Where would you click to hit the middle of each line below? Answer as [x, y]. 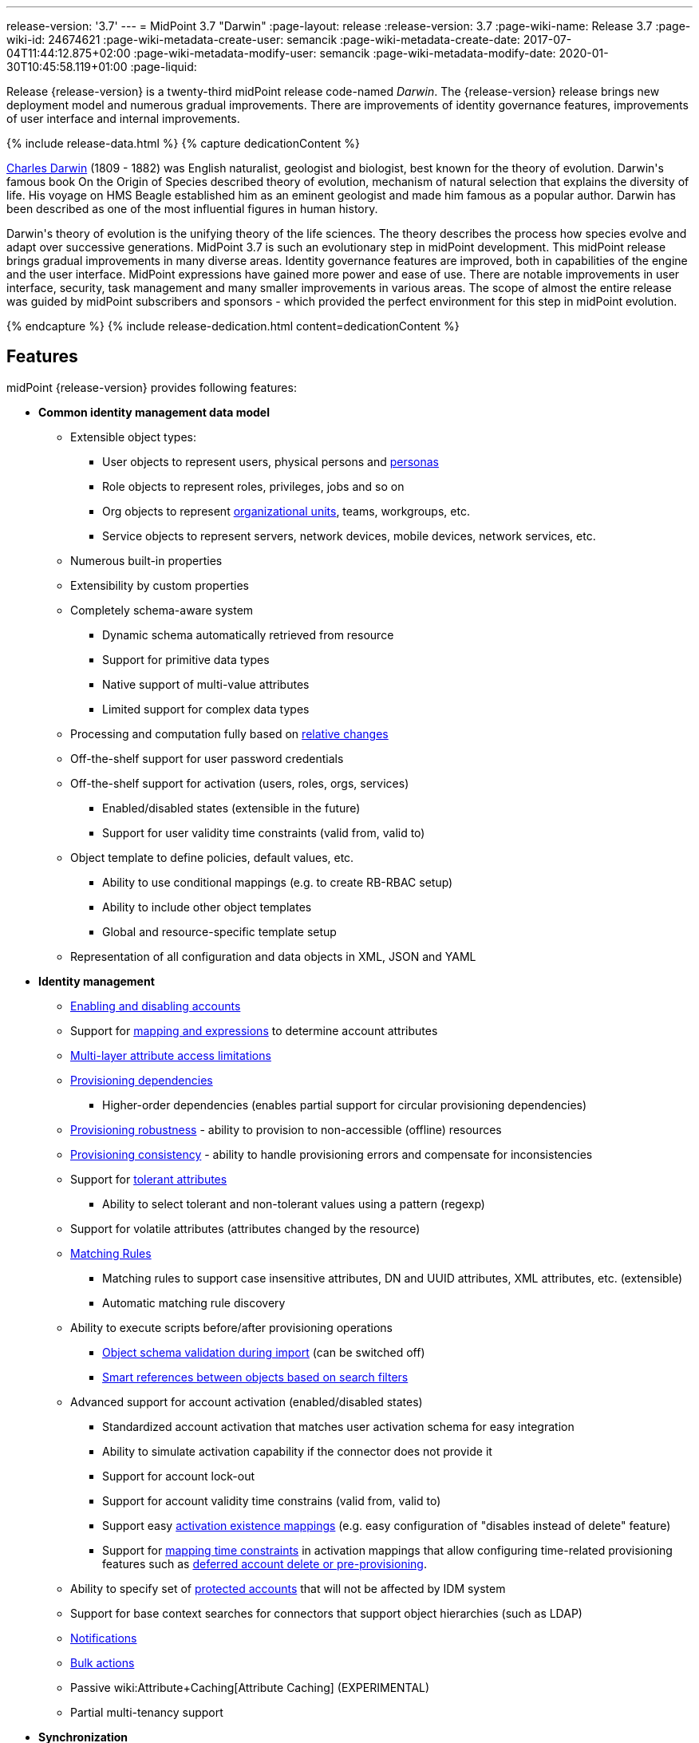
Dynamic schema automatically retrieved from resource [248, 634]
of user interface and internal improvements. [123, 119]
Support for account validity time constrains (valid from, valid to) [272, 1500]
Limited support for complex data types [206, 709]
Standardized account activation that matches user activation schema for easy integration [338, 1426]
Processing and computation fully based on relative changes [229, 733]
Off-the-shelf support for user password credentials [207, 758]
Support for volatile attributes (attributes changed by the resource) [245, 1228]
